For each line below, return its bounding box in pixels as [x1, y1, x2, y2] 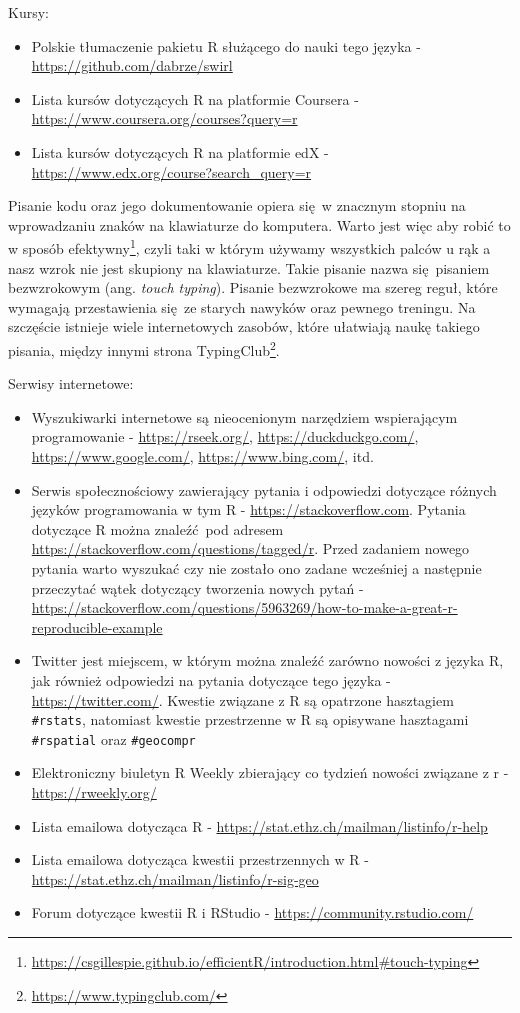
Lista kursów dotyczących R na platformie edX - [31, 141, 329, 162]
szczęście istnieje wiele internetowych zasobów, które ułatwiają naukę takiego [8, 316, 480, 337]
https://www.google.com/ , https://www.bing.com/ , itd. [31, 446, 374, 466]
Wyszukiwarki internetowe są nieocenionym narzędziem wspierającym [31, 406, 458, 427]
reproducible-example [31, 616, 163, 637]
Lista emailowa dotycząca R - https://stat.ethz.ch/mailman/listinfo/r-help [31, 815, 488, 836]
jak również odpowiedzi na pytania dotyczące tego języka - [31, 669, 391, 690]
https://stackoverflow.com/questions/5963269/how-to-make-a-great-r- [31, 597, 458, 618]
